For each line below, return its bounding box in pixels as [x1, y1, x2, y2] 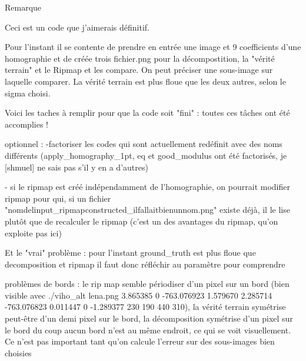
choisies [5, 346, 32, 359]
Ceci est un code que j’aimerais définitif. [5, 21, 149, 33]
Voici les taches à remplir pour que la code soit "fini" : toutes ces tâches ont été [5, 106, 290, 119]
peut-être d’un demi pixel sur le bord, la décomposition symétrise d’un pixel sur [5, 312, 293, 325]
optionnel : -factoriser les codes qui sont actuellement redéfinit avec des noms [5, 138, 282, 150]
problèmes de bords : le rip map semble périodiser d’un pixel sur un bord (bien [5, 278, 290, 290]
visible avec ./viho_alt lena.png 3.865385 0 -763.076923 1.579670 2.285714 [5, 289, 272, 301]
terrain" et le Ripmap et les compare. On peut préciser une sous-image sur [5, 63, 273, 76]
